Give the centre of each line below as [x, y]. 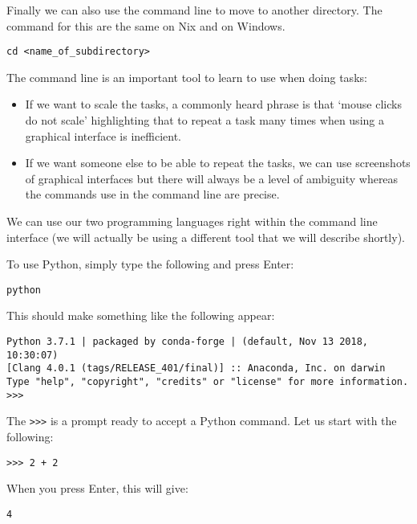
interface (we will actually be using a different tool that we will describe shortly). [206, 237]
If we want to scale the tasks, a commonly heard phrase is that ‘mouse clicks [213, 104]
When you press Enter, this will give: [97, 488]
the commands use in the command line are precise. [152, 194]
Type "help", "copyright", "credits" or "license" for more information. [208, 382]
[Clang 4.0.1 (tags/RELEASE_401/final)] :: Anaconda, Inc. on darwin [196, 368]
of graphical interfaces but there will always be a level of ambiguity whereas [212, 178]
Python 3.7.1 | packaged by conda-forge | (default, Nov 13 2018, [188, 342]
